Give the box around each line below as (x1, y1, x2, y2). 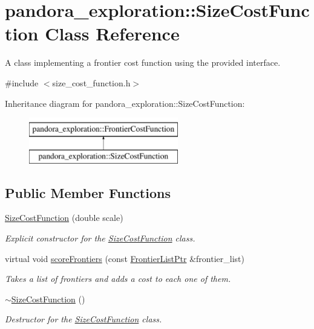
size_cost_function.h (52, 76, 131, 89)
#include (5, 76, 39, 89)
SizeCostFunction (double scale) (5, 211, 123, 224)
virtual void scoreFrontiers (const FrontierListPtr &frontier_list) (5, 252, 244, 264)
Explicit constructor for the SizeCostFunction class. (5, 232, 195, 244)
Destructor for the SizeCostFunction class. (5, 313, 162, 325)
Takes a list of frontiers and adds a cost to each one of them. (5, 272, 231, 285)
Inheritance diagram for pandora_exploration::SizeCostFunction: (5, 97, 245, 109)
